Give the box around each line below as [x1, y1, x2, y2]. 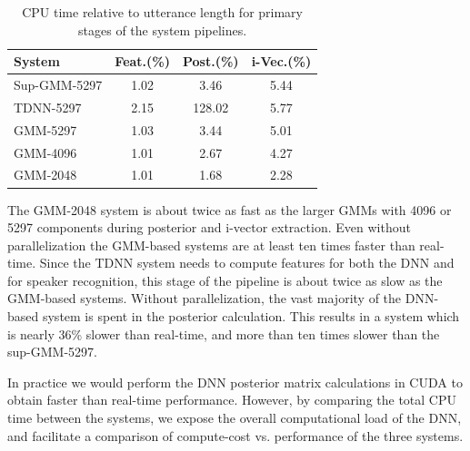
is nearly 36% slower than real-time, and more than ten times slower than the [7, 324, 440, 343]
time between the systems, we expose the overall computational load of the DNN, [7, 408, 462, 427]
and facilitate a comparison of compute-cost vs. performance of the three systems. [7, 426, 464, 445]
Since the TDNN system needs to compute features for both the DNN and [39, 253, 455, 272]
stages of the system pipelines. [78, 20, 247, 39]
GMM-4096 [14, 142, 77, 162]
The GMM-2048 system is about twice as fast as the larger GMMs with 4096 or [7, 200, 452, 219]
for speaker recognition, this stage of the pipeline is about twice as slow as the [7, 270, 443, 289]
